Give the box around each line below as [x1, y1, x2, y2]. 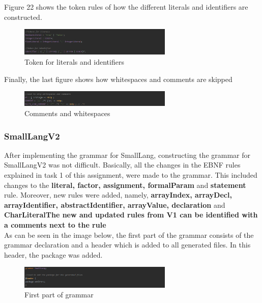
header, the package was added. [4, 249, 103, 260]
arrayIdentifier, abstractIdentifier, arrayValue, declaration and [4, 199, 225, 210]
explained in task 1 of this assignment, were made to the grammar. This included [4, 170, 257, 180]
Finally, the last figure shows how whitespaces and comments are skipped [4, 73, 232, 84]
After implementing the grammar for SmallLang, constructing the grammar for [4, 149, 250, 160]
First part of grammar [24, 289, 94, 300]
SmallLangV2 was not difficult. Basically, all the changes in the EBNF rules [4, 159, 241, 170]
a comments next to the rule [4, 219, 106, 230]
